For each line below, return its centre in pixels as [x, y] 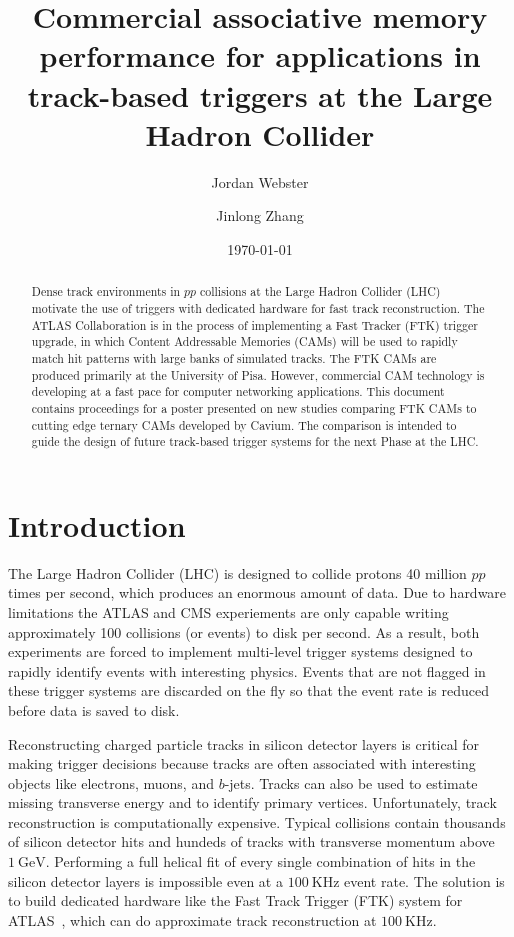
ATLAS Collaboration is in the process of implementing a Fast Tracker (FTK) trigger [254, 324]
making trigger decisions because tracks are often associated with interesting [242, 763]
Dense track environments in [106, 291]
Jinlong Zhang [260, 215]
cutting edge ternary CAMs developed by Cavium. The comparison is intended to [244, 424]
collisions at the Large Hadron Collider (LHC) [320, 291]
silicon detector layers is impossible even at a [145, 880]
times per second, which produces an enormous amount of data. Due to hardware [257, 592]
